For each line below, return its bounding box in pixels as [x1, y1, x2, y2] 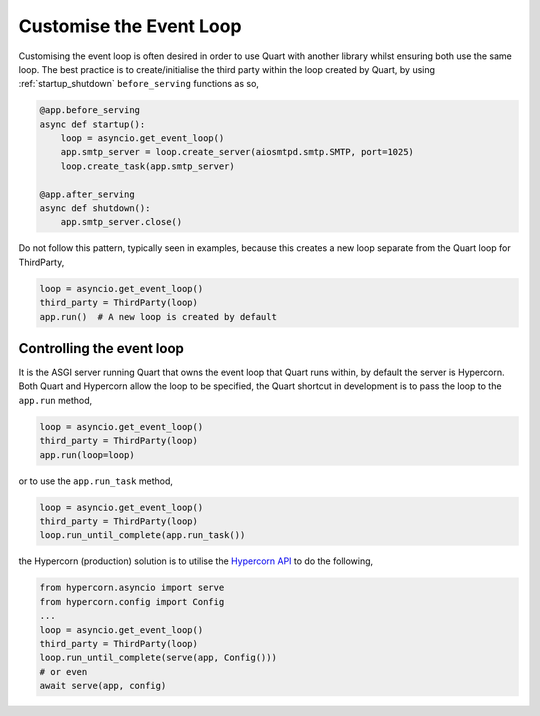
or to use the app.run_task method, [18, 475, 174, 487]
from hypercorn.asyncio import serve [39, 582, 225, 594]
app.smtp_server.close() [60, 216, 183, 228]
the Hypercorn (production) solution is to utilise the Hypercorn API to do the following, [18, 555, 374, 567]
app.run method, [18, 394, 93, 406]
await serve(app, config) [39, 680, 167, 692]
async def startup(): [39, 118, 146, 130]
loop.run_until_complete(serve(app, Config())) [39, 652, 277, 664]
